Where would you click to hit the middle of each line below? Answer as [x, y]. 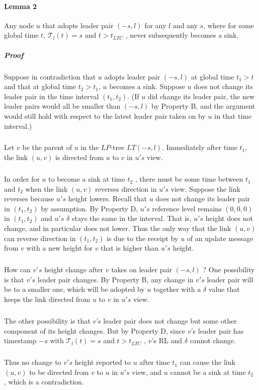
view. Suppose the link [205, 188]
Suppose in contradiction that [50, 76]
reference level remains [187, 208]
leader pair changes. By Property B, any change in [115, 279]
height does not [229, 218]
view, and [147, 372]
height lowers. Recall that [107, 199]
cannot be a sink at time [208, 372]
